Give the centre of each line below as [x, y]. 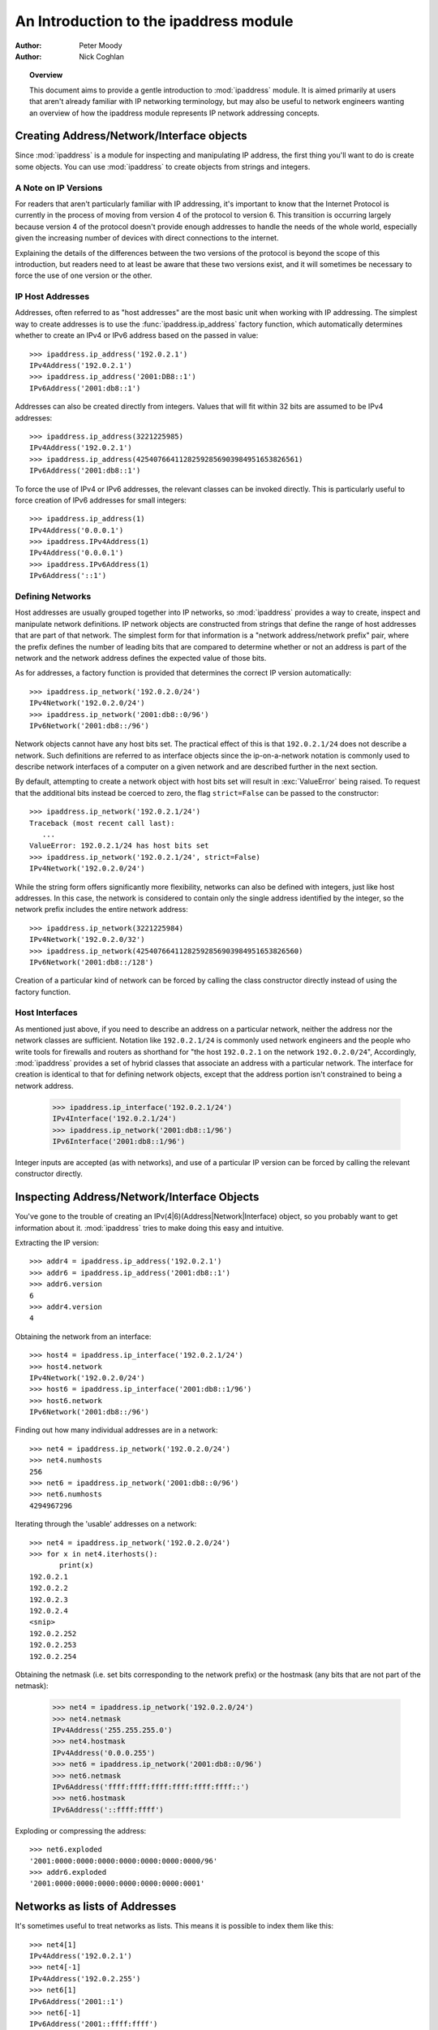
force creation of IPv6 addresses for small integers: [101, 500]
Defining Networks [53, 596]
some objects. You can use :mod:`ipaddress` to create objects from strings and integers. [163, 166]
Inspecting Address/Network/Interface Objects [137, 1197]
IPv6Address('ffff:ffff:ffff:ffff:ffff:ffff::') [151, 1787]
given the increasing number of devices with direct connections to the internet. [147, 238]
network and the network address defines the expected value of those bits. [141, 658]
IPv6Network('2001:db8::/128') [92, 962]
